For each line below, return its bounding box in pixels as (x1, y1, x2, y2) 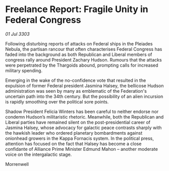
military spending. (5, 67, 43, 74)
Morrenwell (5, 161, 29, 167)
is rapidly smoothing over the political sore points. (5, 98, 109, 104)
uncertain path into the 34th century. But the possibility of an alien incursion (5, 93, 163, 99)
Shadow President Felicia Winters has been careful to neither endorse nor (5, 108, 159, 115)
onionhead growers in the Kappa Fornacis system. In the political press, (5, 135, 154, 141)
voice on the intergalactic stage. (5, 151, 72, 157)
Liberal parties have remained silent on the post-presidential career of (5, 119, 150, 125)
